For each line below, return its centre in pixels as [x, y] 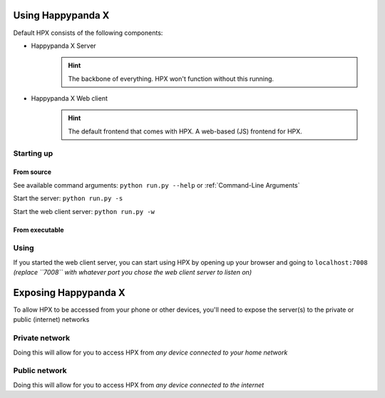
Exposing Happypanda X [70, 292]
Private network [42, 338]
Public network [40, 371]
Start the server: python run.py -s [68, 198]
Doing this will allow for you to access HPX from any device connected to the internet [139, 384]
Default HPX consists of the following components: [88, 33]
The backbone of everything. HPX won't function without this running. [171, 78]
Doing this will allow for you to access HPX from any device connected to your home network [150, 352]
